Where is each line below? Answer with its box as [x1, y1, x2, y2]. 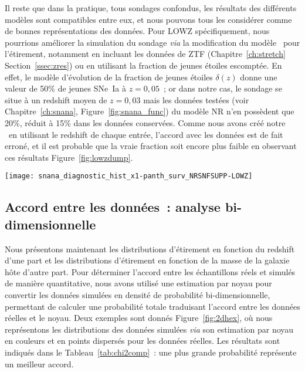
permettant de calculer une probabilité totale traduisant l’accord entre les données [5, 300, 300, 312]
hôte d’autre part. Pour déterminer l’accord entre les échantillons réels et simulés [5, 265, 296, 278]
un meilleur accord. [5, 357, 74, 370]
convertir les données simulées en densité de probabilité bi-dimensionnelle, [5, 288, 270, 300]
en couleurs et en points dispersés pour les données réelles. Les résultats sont [5, 334, 280, 347]
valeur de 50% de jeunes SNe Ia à [5, 82, 126, 94]
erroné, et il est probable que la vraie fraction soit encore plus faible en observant [5, 140, 297, 152]
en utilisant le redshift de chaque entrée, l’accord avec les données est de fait [8, 128, 283, 140]
